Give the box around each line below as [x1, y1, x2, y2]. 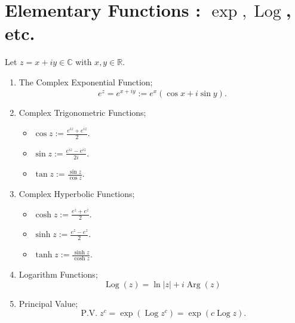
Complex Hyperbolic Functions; [19, 187, 135, 200]
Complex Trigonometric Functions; [19, 106, 146, 118]
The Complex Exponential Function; [19, 75, 153, 88]
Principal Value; [19, 297, 78, 309]
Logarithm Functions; [19, 268, 98, 281]
